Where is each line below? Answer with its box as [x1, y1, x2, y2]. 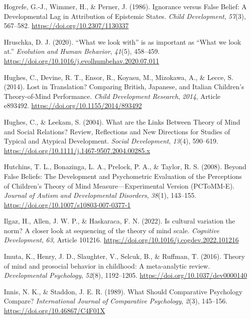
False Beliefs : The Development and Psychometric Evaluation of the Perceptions [4, 171, 242, 181]
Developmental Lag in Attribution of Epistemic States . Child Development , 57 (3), [4, 11, 246, 21]
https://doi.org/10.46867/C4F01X [4, 305, 105, 316]
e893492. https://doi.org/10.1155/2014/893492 [4, 100, 142, 111]
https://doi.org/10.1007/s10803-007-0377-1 [4, 199, 131, 209]
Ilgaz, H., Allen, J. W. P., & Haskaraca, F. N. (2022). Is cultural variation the [4, 216, 236, 226]
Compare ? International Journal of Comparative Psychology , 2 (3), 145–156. [4, 296, 228, 306]
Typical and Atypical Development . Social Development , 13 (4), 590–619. [4, 136, 219, 146]
